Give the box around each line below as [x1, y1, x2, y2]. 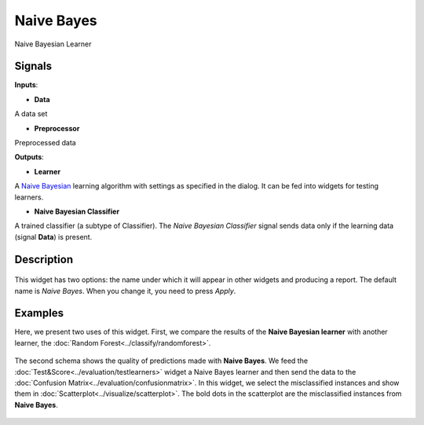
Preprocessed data [14, 138, 76, 148]
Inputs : [14, 80, 38, 90]
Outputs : [14, 152, 45, 162]
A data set [14, 109, 48, 119]
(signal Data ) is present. [14, 232, 93, 241]
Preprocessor [34, 123, 80, 133]
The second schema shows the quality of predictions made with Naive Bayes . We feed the [14, 356, 309, 365]
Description [14, 252, 74, 266]
